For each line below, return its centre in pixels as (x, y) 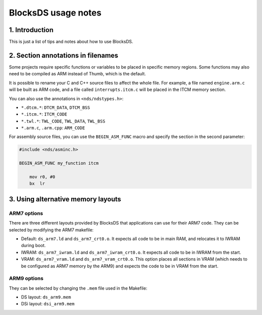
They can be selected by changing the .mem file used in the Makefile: (78, 288)
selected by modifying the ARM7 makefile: (51, 230)
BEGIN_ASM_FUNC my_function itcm (59, 163)
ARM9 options (26, 279)
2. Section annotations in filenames (64, 55)
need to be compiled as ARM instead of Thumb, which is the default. (77, 74)
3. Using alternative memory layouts (65, 199)
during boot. (33, 245)
